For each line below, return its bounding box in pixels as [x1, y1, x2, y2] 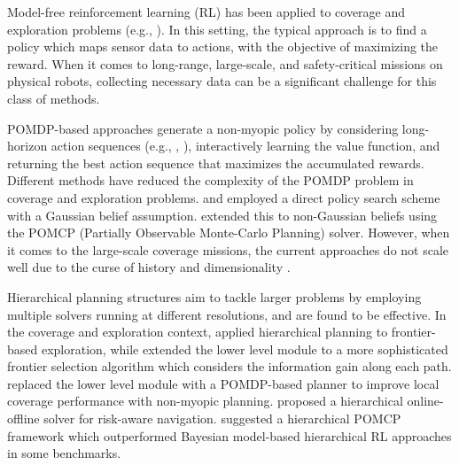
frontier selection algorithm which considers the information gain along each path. [7, 357, 452, 376]
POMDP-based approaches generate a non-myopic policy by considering [7, 119, 399, 137]
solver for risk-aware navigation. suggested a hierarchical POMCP [43, 409, 401, 428]
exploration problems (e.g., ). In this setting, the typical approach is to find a [7, 19, 427, 38]
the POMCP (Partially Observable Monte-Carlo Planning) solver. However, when [7, 223, 450, 242]
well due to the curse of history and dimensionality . [7, 258, 291, 276]
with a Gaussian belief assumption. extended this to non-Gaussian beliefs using [7, 205, 438, 224]
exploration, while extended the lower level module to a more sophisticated [41, 339, 448, 358]
